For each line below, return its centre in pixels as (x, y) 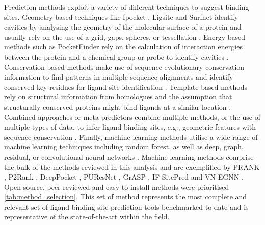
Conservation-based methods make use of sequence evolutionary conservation (124, 67)
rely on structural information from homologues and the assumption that (118, 97)
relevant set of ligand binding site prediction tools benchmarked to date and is (126, 206)
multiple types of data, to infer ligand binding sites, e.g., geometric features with (130, 127)
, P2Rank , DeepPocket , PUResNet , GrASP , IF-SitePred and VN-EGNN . (124, 177)
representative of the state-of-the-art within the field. (87, 217)
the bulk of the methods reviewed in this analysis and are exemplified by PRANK (132, 167)
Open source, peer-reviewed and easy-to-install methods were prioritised (117, 186)
